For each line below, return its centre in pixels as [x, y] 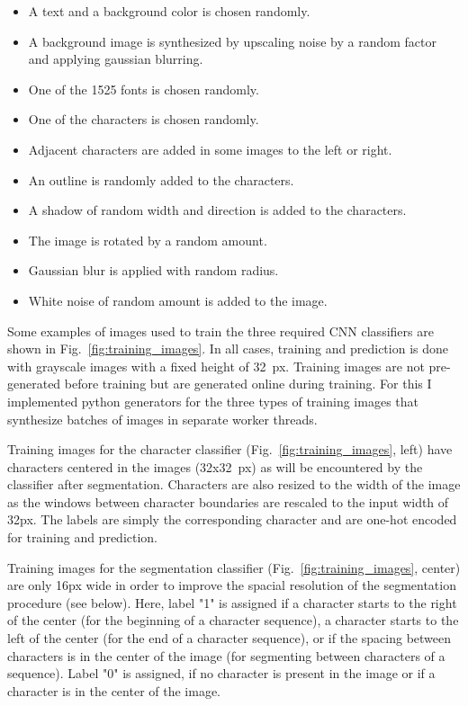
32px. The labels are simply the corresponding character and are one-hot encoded [232, 519]
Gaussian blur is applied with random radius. [153, 270]
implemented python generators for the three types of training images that [213, 401]
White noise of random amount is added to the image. [178, 300]
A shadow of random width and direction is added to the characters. [217, 210]
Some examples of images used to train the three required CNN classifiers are [220, 331]
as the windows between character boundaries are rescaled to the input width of [228, 501]
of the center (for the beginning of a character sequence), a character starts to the [233, 620]
